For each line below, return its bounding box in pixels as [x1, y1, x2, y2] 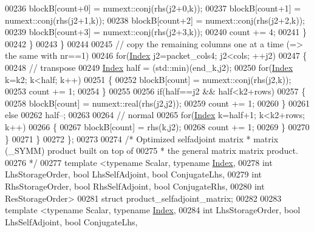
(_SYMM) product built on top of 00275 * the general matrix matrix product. [5, 144, 298, 157]
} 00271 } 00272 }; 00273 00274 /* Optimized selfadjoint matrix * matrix [5, 132, 279, 145]
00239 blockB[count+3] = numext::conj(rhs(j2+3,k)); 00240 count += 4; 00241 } [5, 25, 307, 38]
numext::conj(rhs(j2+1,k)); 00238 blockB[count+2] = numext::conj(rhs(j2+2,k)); [5, 13, 305, 26]
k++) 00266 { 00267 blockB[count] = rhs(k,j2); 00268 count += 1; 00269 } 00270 [5, 120, 310, 133]
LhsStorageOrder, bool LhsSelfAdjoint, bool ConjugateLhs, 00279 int [5, 168, 262, 181]
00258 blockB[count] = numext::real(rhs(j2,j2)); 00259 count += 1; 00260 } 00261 [5, 96, 310, 109]
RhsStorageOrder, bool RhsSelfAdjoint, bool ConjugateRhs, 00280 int [5, 179, 265, 192]
